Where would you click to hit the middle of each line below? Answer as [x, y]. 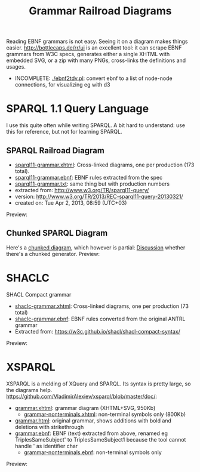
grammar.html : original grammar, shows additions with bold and [93, 420]
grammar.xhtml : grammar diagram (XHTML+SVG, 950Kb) [85, 408]
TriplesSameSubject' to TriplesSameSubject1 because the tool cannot [100, 439]
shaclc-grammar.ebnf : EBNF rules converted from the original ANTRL [100, 319]
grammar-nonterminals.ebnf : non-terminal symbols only [93, 452]
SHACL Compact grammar [39, 294]
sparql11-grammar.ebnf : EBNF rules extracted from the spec [89, 177]
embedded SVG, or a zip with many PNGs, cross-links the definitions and [96, 60]
